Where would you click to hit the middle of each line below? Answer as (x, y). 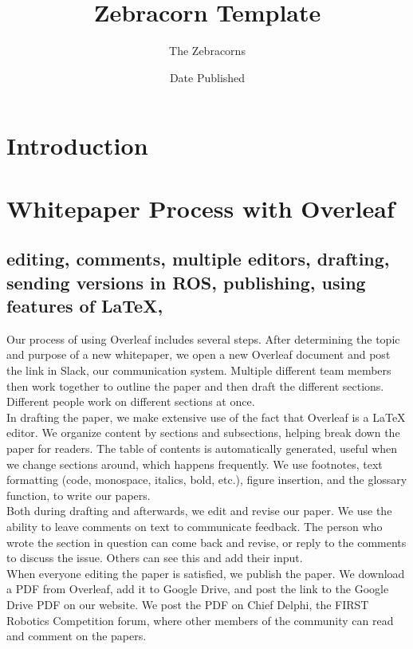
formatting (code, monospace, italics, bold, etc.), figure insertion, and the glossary (207, 480)
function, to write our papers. (79, 495)
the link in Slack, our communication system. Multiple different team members (199, 370)
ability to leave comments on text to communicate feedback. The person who (195, 526)
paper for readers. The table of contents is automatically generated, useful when (202, 448)
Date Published (207, 77)
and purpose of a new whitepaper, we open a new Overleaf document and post (199, 354)
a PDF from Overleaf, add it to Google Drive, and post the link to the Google (198, 589)
